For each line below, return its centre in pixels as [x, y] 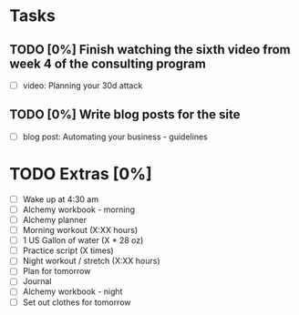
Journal [37, 281]
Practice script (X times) [68, 250]
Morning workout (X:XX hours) [80, 230]
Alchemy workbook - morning [78, 209]
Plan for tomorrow [57, 271]
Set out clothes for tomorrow [77, 302]
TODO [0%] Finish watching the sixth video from [150, 50]
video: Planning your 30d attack [82, 86]
